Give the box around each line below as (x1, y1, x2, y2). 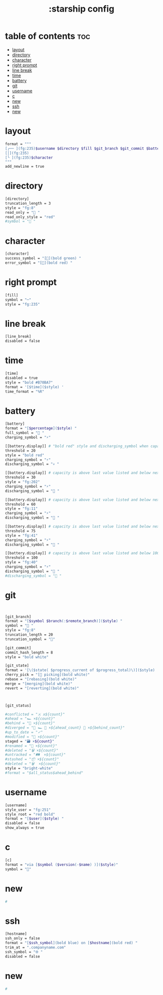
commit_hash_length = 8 (5, 650, 53, 655)
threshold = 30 (5, 475, 36, 480)
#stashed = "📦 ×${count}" (5, 757, 59, 762)
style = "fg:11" (5, 506, 38, 511)
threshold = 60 (5, 502, 36, 507)
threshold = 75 (5, 529, 36, 533)
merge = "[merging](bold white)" (5, 681, 73, 686)
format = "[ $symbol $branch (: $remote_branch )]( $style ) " (5, 619, 123, 624)
